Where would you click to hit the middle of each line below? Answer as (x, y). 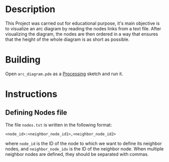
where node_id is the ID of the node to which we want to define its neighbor (84, 143)
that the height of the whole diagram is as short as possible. (67, 39)
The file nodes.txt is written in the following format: (59, 125)
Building (23, 60)
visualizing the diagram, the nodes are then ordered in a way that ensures (82, 34)
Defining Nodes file (36, 113)
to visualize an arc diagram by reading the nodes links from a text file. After (83, 28)
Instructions (31, 94)
